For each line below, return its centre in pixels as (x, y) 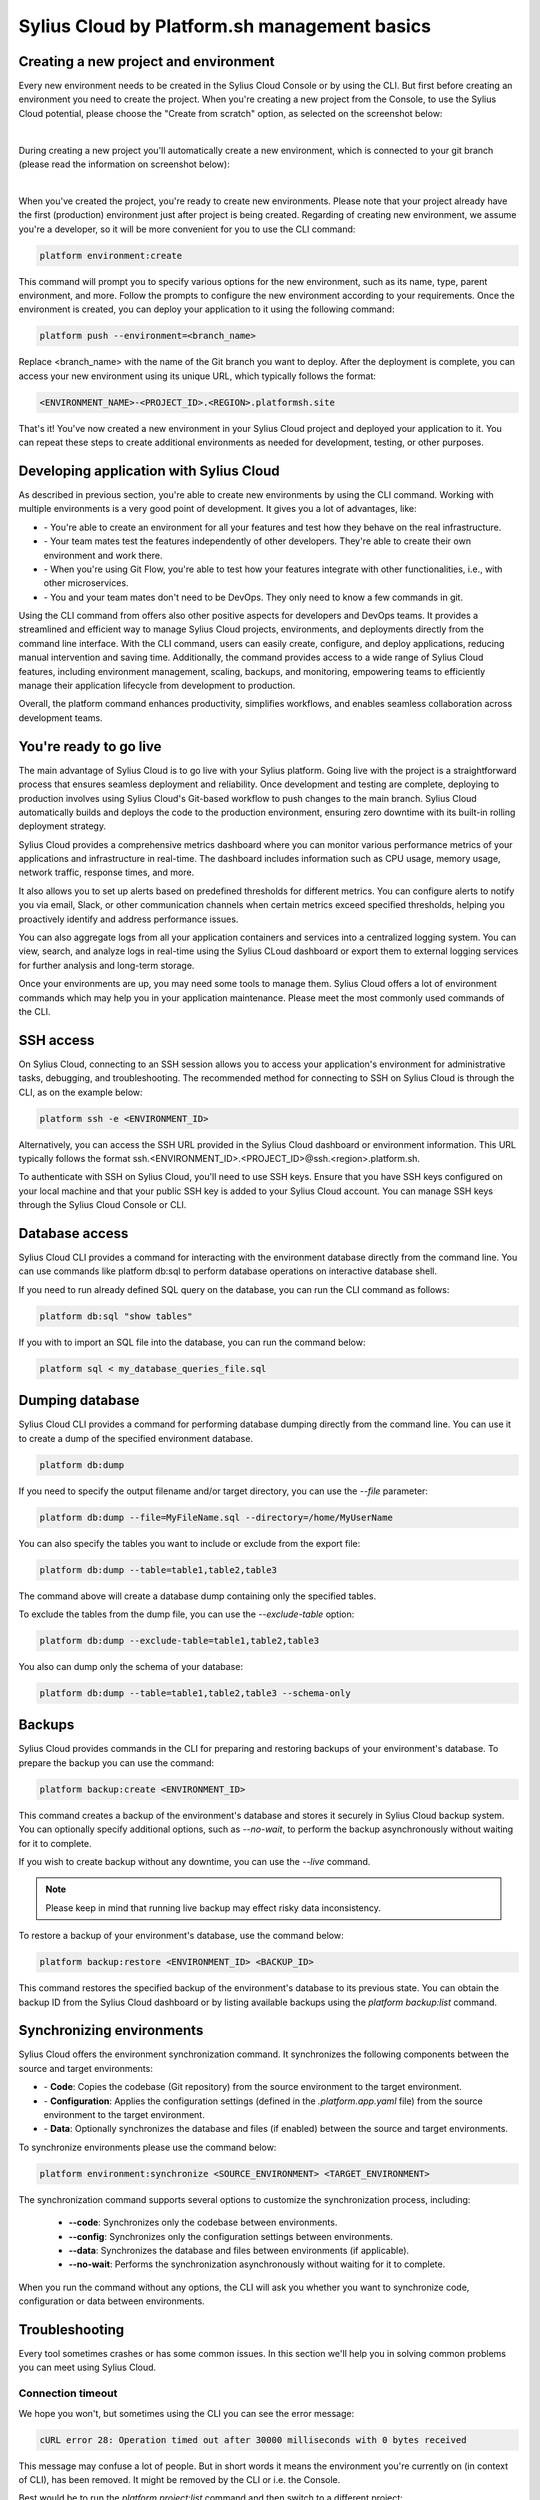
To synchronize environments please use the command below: (147, 2147)
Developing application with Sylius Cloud (149, 470)
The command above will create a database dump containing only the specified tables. (197, 1596)
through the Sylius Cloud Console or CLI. (102, 1205)
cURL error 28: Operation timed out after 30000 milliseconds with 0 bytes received (253, 2439)
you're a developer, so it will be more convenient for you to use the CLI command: (187, 229)
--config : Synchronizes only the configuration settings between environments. (231, 2236)
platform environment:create (111, 255)
